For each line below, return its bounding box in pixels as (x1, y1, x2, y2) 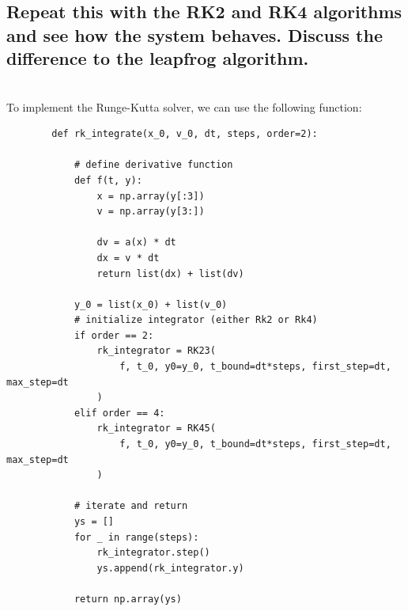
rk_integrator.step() (96, 547, 210, 559)
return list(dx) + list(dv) (96, 268, 244, 279)
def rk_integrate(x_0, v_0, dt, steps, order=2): (51, 128, 318, 140)
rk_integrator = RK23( (96, 345, 216, 357)
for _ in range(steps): (74, 531, 199, 543)
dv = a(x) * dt (96, 237, 176, 249)
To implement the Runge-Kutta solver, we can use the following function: (6, 98, 362, 115)
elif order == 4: (74, 407, 165, 419)
